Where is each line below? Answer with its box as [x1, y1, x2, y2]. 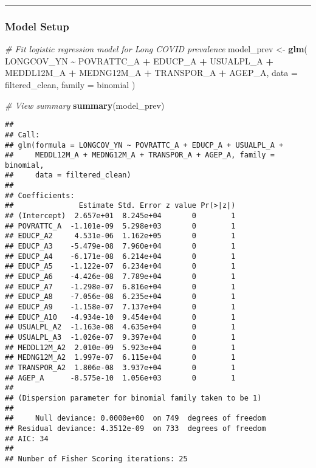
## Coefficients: [5, 191, 75, 200]
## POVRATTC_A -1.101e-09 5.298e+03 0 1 [5, 221, 236, 230]
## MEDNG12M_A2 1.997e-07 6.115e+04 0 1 [5, 353, 236, 362]
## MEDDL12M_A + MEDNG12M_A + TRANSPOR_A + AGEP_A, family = [5, 151, 275, 160]
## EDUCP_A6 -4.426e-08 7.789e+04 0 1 [5, 272, 236, 281]
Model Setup [5, 18, 69, 33]
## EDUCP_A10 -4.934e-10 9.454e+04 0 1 [5, 312, 236, 322]
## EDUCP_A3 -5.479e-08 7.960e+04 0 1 [5, 242, 236, 251]
